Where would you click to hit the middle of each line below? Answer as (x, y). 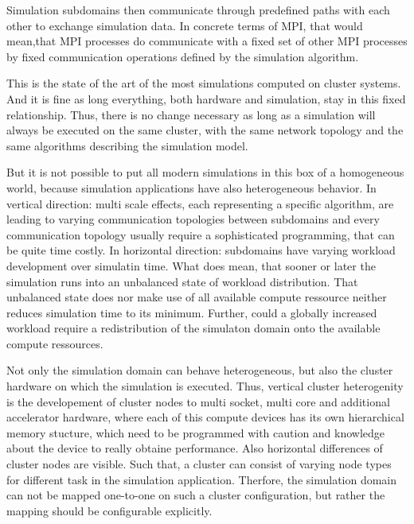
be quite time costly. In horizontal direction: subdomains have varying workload (201, 250)
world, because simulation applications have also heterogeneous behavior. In (191, 187)
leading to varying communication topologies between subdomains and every (193, 219)
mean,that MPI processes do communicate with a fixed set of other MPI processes (207, 41)
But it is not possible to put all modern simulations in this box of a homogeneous (205, 172)
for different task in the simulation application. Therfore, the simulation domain (202, 479)
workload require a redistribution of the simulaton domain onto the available (193, 328)
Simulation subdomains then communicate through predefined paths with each (198, 10)
